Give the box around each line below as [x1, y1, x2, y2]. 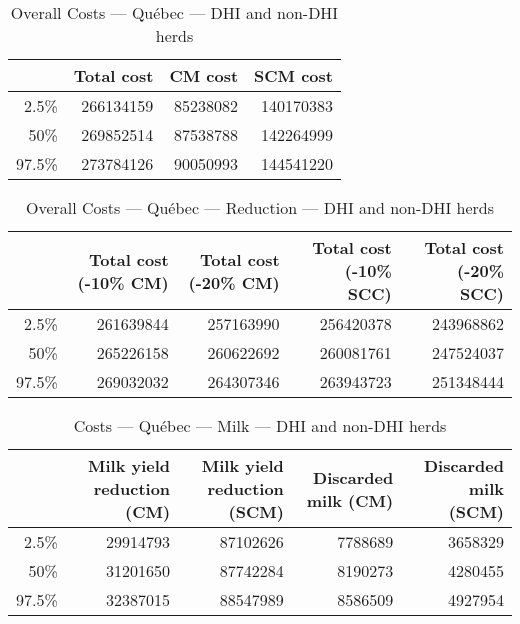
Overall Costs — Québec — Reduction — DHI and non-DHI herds [25, 196, 495, 219]
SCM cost [254, 64, 333, 87]
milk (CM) [306, 488, 394, 512]
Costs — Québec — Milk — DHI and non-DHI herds [73, 414, 447, 437]
